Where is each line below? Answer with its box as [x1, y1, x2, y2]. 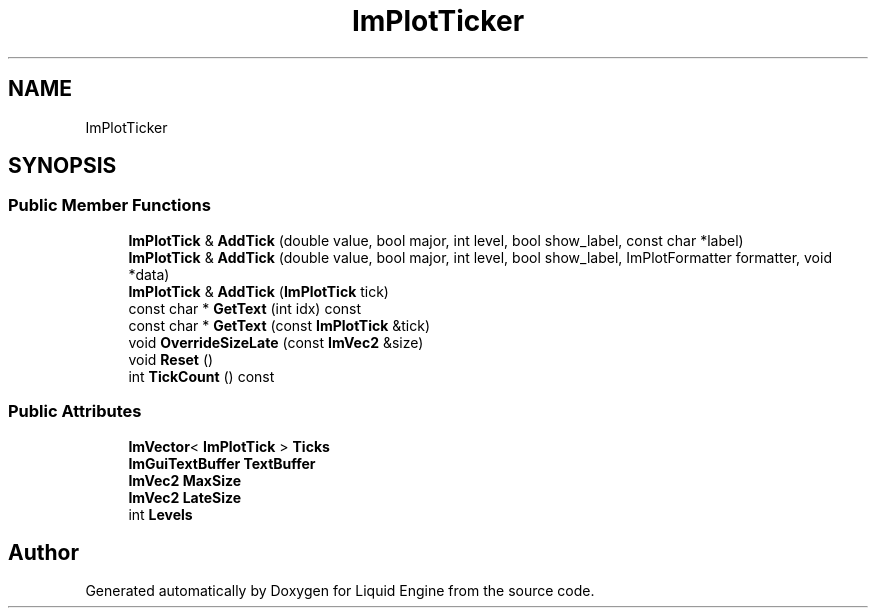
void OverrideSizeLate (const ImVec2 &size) [128, 333, 424, 351]
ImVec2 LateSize [128, 488, 242, 506]
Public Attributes [8, 401, 142, 422]
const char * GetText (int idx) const [128, 299, 362, 317]
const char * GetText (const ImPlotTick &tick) [128, 316, 431, 334]
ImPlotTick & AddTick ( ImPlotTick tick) [128, 282, 389, 300]
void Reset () [128, 350, 214, 368]
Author [8, 539, 79, 565]
